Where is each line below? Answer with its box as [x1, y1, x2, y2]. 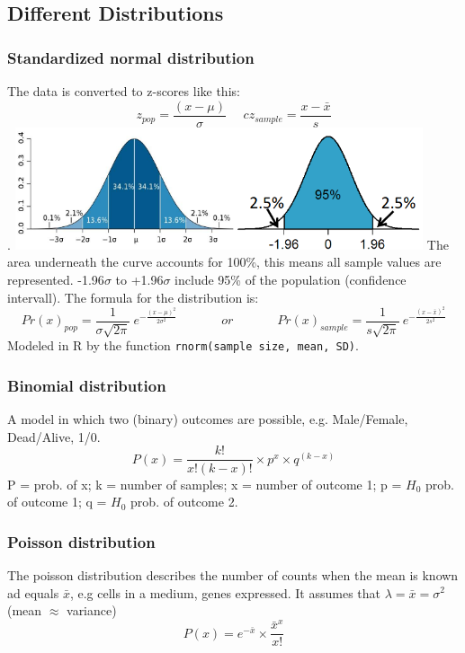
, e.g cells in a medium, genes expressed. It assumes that [69, 583, 380, 602]
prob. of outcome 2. [130, 492, 238, 511]
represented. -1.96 [7, 270, 104, 289]
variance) [67, 601, 117, 620]
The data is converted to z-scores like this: [7, 82, 240, 100]
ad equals [7, 583, 59, 602]
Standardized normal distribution [7, 46, 255, 68]
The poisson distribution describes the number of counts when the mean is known [7, 565, 459, 584]
